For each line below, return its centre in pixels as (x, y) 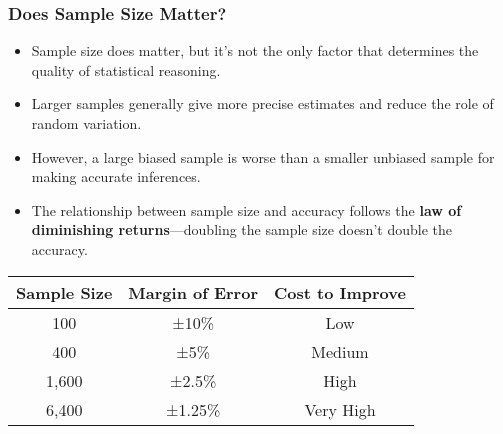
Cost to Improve (339, 292)
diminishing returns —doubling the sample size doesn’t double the (241, 229)
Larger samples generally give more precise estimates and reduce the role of (262, 103)
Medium (340, 351)
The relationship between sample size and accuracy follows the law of (246, 209)
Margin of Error (193, 292)
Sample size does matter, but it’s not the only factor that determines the (255, 50)
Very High (340, 409)
